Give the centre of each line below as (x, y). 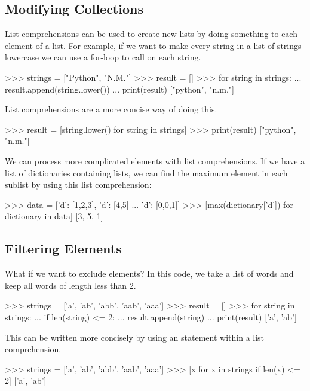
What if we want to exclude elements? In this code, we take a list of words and (149, 274)
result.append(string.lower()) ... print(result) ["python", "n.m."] (119, 89)
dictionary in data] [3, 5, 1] (54, 216)
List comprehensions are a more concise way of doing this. (111, 109)
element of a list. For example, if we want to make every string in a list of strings (153, 45)
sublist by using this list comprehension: (78, 184)
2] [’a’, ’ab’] (26, 381)
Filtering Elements (63, 248)
